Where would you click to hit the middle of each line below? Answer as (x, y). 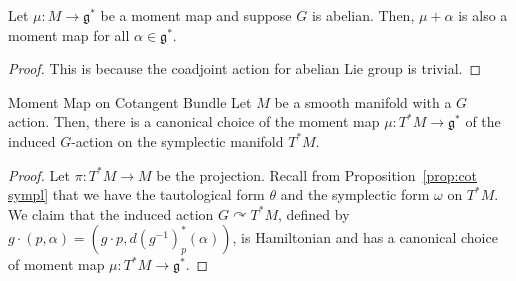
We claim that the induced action (111, 213)
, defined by (313, 213)
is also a (483, 15)
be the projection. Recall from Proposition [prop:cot (317, 174)
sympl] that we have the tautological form (136, 194)
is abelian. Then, (363, 15)
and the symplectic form (355, 194)
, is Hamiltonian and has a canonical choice (365, 237)
